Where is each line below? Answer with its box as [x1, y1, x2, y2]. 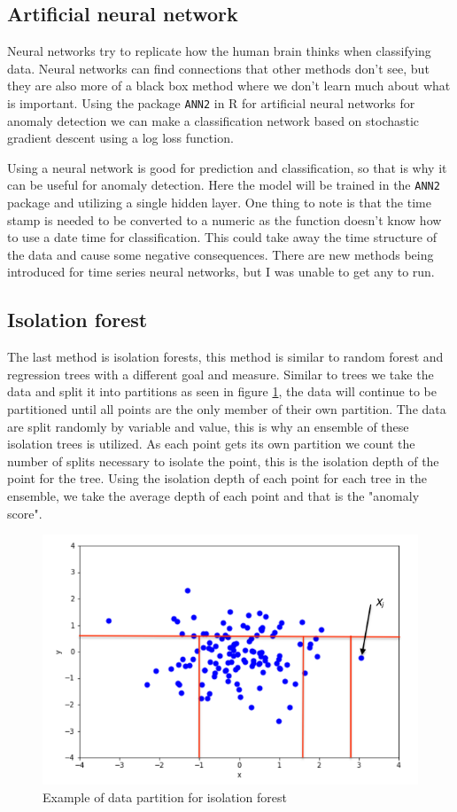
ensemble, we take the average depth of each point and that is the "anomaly [7, 487, 420, 504]
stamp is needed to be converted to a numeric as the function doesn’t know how [7, 210, 442, 229]
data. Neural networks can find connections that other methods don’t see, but [7, 59, 430, 77]
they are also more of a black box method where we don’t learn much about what [7, 76, 451, 95]
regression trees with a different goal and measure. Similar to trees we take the [7, 364, 434, 383]
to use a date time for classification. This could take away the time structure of [7, 228, 438, 246]
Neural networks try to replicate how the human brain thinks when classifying [7, 42, 431, 60]
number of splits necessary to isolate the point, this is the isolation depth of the [7, 451, 439, 470]
